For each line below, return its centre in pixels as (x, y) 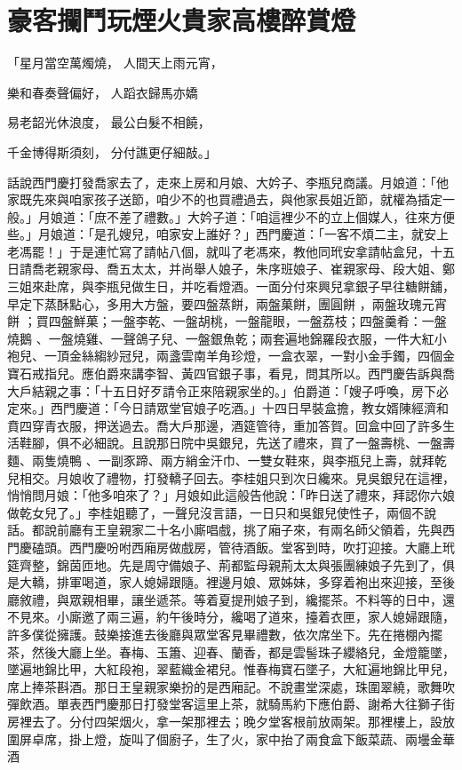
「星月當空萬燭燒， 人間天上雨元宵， (115, 63)
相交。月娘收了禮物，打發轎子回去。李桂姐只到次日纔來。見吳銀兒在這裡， (237, 477)
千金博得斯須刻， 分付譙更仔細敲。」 (112, 151)
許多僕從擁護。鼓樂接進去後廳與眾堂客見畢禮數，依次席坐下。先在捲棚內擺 (225, 634)
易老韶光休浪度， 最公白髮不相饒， (109, 122)
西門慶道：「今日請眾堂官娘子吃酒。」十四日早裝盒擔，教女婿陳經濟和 (249, 408)
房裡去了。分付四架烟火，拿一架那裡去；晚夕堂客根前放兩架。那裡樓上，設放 (231, 721)
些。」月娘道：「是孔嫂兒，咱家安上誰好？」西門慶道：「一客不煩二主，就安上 (228, 234)
